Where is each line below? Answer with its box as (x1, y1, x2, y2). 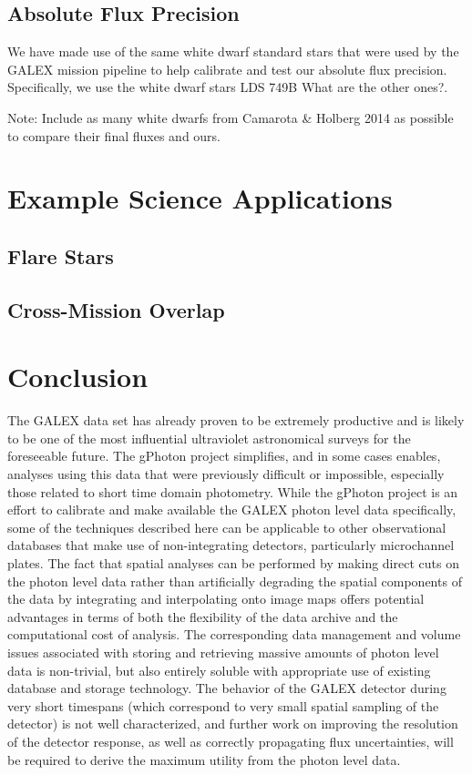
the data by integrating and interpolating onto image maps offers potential (7, 589, 425, 608)
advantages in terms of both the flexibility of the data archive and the (7, 607, 398, 626)
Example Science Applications (7, 179, 393, 217)
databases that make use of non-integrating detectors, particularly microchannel (7, 535, 455, 555)
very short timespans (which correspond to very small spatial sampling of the (7, 696, 439, 715)
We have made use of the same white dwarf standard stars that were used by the (7, 42, 459, 61)
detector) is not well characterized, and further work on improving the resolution (7, 714, 458, 733)
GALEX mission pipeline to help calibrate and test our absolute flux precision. (7, 59, 447, 78)
